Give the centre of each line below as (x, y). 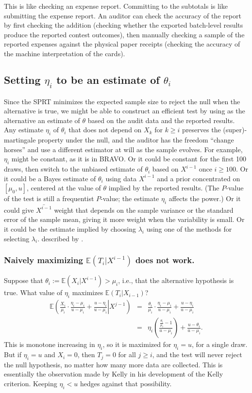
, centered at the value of (64, 188)
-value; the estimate (130, 198)
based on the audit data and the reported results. (161, 120)
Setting (22, 79)
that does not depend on (105, 130)
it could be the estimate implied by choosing (70, 229)
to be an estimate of (108, 79)
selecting (17, 238)
